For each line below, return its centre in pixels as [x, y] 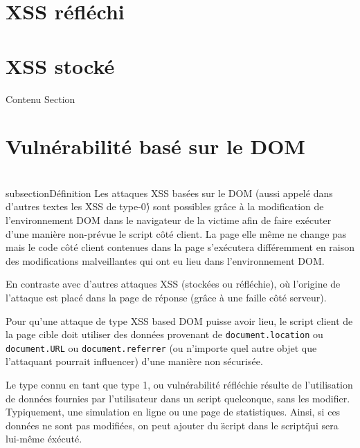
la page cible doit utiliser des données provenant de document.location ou [164, 334]
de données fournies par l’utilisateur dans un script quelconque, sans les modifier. [178, 398]
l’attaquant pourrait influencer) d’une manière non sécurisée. [134, 361]
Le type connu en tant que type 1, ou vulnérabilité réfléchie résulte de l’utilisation [179, 385]
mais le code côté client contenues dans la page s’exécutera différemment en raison [180, 247]
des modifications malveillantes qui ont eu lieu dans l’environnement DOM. [165, 260]
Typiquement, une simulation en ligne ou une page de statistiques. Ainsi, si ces [173, 412]
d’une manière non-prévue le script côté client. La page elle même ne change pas [176, 233]
